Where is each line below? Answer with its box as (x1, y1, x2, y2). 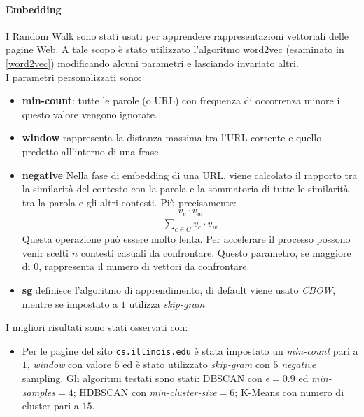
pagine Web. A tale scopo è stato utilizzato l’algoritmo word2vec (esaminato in (6, 42, 344, 57)
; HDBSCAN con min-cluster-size (73, 384, 217, 399)
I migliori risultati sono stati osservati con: (6, 320, 188, 334)
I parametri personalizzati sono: (6, 69, 141, 84)
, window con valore (27, 357, 111, 372)
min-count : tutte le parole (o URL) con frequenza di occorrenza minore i (22, 93, 340, 108)
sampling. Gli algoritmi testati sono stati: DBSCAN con (22, 371, 262, 385)
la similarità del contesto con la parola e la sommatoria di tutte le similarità (22, 181, 349, 196)
